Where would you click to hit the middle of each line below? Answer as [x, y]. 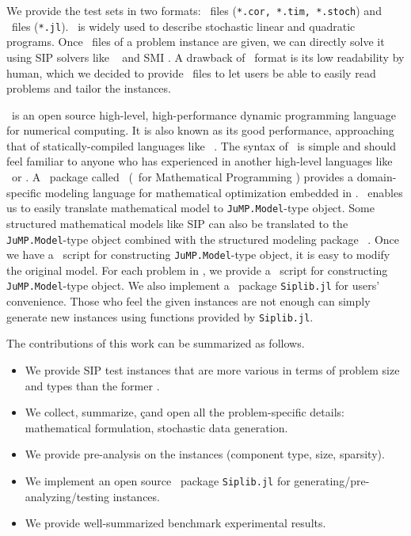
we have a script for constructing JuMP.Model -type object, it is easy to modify [198, 255]
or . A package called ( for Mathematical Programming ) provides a [182, 177]
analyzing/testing [67, 496]
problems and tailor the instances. [89, 88]
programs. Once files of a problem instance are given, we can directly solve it [196, 42]
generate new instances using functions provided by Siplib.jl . [160, 316]
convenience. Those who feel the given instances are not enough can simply [188, 301]
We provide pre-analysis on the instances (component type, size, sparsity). [205, 454]
